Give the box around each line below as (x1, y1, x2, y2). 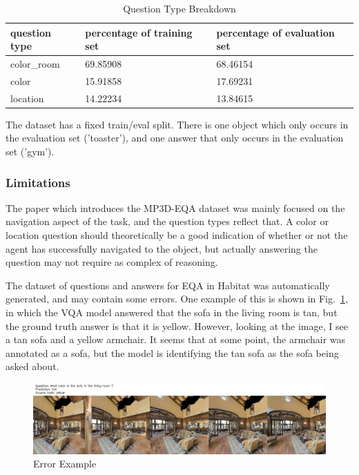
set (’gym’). (6, 144, 55, 158)
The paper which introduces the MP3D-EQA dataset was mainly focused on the (6, 200, 345, 215)
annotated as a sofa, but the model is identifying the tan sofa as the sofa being (6, 345, 339, 360)
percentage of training (85, 25, 193, 39)
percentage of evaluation (216, 25, 335, 39)
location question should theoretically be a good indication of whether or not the (6, 228, 348, 242)
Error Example (33, 456, 97, 471)
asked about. (6, 359, 59, 374)
